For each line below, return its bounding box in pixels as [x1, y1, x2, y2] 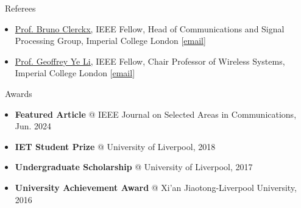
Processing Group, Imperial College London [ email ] [15, 34, 206, 47]
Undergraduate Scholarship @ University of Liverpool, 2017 [15, 160, 253, 173]
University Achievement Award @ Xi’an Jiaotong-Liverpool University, [15, 181, 297, 193]
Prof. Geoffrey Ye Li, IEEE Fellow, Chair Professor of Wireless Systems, [15, 54, 285, 67]
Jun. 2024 [15, 120, 52, 132]
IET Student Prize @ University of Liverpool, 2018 [15, 140, 216, 152]
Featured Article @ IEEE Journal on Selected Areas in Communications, [15, 107, 297, 120]
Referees [4, 2, 36, 14]
